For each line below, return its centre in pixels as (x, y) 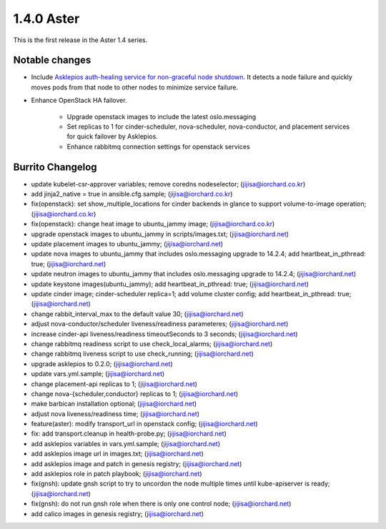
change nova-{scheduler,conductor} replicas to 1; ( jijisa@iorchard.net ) (135, 393)
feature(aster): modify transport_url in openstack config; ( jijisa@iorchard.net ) (144, 424)
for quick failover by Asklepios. (113, 136)
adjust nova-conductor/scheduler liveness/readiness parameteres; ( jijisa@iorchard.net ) (160, 324)
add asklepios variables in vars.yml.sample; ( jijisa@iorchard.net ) (126, 443)
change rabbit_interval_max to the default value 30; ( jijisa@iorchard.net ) (137, 313)
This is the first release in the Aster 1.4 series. (80, 40)
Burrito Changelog (55, 167)
